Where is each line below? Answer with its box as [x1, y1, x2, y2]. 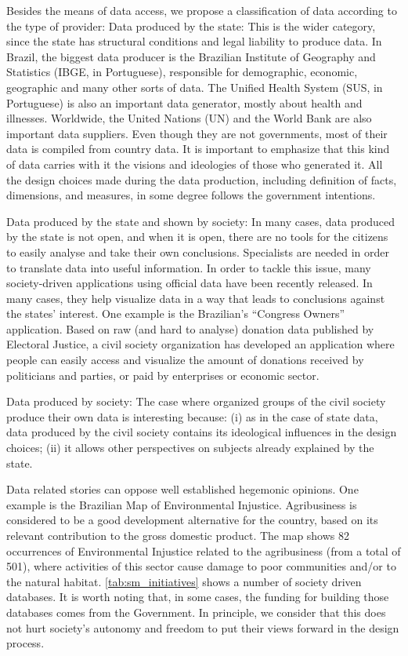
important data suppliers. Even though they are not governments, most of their [6, 125, 388, 141]
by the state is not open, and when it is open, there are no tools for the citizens [6, 228, 388, 245]
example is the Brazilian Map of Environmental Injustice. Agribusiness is [6, 496, 357, 512]
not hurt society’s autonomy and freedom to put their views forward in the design [6, 619, 399, 636]
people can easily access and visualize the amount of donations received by [6, 352, 364, 368]
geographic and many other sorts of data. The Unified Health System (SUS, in [6, 78, 383, 95]
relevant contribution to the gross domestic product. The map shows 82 [6, 527, 350, 543]
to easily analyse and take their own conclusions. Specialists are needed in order [6, 243, 390, 260]
